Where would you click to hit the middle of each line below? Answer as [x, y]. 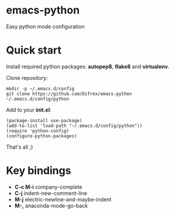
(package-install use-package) [44, 120]
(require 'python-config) [37, 131]
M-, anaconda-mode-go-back [51, 206]
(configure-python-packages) [42, 136]
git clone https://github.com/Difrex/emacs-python [69, 94]
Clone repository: [27, 78]
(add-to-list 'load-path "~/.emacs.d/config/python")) [74, 126]
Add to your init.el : [29, 110]
